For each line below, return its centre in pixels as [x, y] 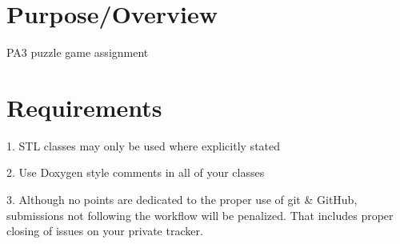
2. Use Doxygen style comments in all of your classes [136, 172]
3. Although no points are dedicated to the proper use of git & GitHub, [182, 200]
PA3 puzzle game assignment [78, 52]
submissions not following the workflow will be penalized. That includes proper [200, 215]
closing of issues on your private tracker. [105, 231]
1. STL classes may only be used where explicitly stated [144, 145]
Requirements [84, 107]
